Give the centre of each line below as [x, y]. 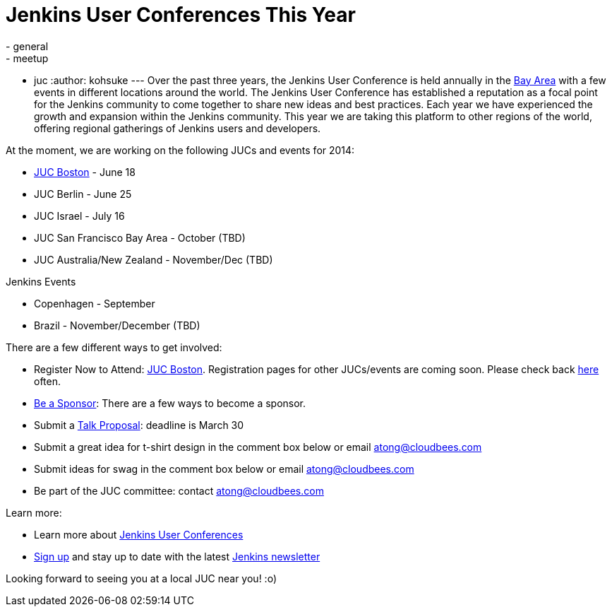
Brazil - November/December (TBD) [117, 325]
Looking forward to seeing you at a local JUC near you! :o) [141, 578]
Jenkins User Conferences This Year [181, 15]
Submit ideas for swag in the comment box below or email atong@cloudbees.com [224, 469]
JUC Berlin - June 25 [83, 194]
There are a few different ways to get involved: [114, 347]
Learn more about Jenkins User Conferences [139, 534]
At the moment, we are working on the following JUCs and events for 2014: [180, 150]
